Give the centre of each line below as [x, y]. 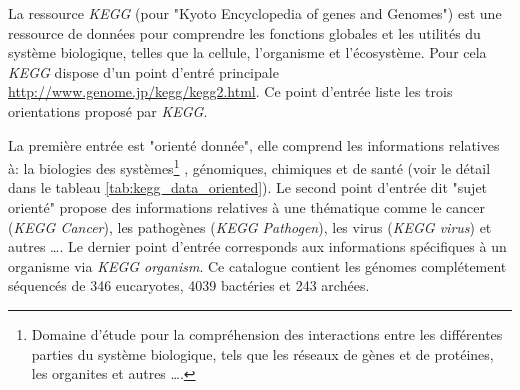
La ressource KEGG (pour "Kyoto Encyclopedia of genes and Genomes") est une [255, 13]
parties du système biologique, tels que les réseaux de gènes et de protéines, [262, 353]
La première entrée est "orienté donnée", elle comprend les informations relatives [254, 144]
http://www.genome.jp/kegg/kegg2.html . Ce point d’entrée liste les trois [230, 91]
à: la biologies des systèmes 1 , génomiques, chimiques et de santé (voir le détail [249, 166]
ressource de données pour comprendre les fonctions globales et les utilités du [244, 32]
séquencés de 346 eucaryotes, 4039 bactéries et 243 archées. [189, 285]
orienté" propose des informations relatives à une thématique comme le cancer [247, 207]
